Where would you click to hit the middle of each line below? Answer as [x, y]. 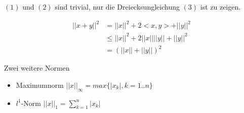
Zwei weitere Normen [37, 68]
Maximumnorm [40, 84]
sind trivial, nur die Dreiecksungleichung [117, 7]
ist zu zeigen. [220, 7]
